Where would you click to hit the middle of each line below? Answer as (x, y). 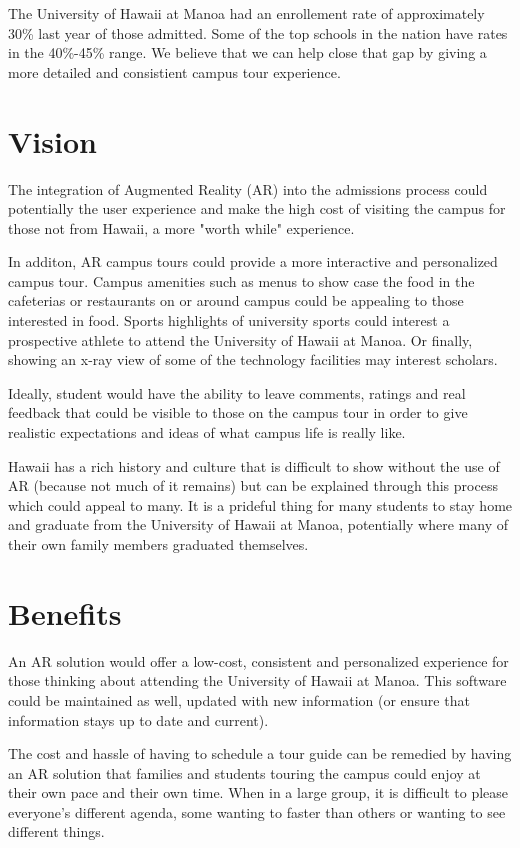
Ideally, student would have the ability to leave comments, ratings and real (237, 392)
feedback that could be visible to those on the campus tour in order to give (238, 412)
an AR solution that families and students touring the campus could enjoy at (244, 772)
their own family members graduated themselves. (158, 544)
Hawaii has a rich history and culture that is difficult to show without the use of (254, 465)
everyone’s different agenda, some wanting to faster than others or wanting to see (257, 811)
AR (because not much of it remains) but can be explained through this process (253, 485)
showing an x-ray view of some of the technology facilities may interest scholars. (253, 359)
